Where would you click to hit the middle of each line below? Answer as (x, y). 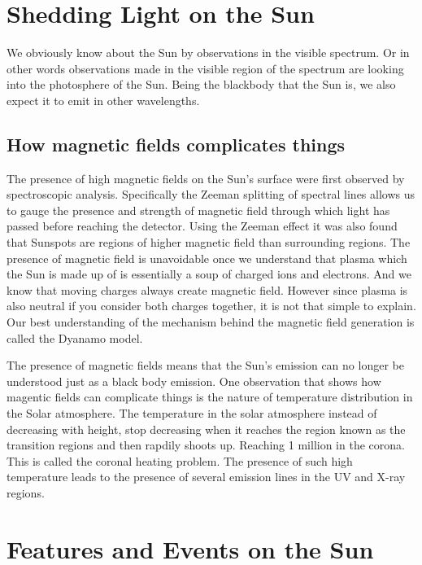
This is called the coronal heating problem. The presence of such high (180, 460)
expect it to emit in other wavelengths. (103, 100)
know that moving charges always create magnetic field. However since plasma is (207, 289)
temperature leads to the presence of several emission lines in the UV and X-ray (206, 477)
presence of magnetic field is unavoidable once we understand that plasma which (207, 258)
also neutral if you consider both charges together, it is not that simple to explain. (211, 306)
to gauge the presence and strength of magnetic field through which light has (198, 210)
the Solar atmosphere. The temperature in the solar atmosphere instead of (192, 413)
